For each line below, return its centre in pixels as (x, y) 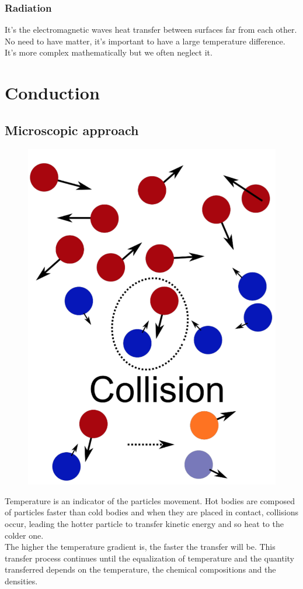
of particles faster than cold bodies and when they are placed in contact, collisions (151, 512)
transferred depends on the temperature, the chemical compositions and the (140, 569)
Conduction (52, 93)
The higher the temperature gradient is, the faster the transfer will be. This (140, 547)
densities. (21, 581)
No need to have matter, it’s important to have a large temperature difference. (145, 41)
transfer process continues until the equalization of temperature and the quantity (149, 558)
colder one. (24, 535)
